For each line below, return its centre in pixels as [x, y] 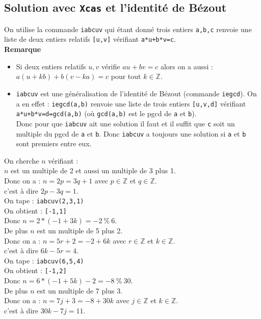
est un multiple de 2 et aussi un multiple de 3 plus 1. [93, 170]
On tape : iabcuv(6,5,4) [44, 260]
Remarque [23, 49]
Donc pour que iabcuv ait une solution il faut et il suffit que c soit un [125, 123]
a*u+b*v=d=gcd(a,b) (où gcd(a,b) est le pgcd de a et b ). [106, 113]
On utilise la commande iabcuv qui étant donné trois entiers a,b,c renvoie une [128, 29]
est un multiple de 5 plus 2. [80, 231]
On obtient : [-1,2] [35, 270]
